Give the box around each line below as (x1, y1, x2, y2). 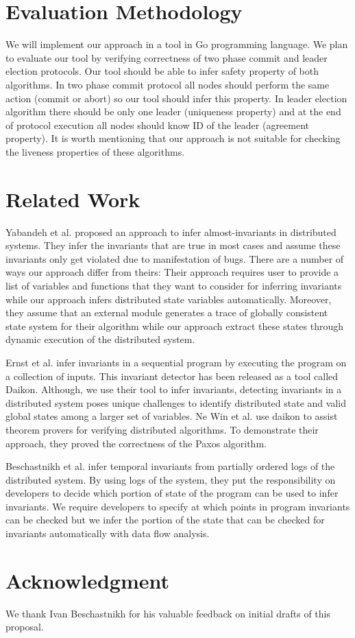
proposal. (5, 619, 44, 634)
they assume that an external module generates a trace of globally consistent (5, 305, 328, 320)
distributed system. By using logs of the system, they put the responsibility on (5, 472, 336, 486)
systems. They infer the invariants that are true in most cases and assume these (5, 238, 341, 252)
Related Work (5, 185, 140, 213)
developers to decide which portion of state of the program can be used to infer (5, 486, 339, 500)
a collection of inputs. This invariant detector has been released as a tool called (5, 368, 339, 383)
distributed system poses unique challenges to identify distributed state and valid (5, 395, 346, 410)
